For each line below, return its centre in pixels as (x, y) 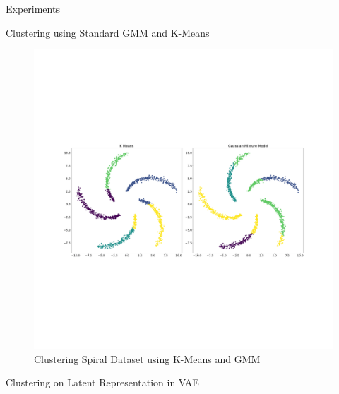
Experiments (33, 8)
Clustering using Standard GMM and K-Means (108, 32)
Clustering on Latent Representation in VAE (102, 382)
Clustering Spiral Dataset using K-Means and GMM (147, 358)
